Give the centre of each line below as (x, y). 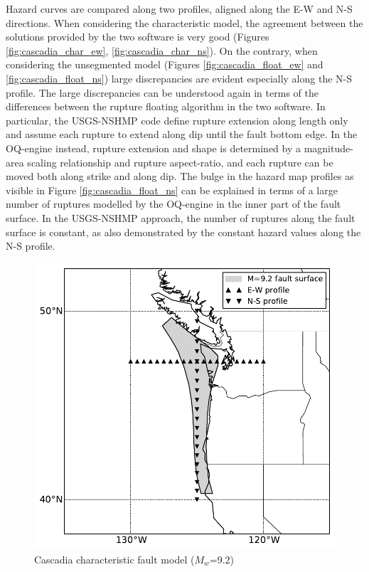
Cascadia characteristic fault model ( (114, 559)
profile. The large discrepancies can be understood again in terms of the (162, 92)
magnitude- (328, 148)
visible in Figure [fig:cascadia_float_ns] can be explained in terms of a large (172, 190)
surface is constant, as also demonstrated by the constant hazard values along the (183, 232)
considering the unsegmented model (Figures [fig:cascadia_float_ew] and (165, 64)
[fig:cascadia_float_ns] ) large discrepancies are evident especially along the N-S (179, 78)
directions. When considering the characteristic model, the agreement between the (184, 22)
